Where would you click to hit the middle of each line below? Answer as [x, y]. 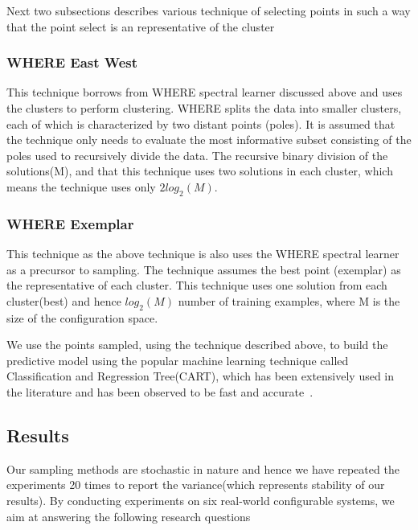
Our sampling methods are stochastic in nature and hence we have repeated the [203, 468]
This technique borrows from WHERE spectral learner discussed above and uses [205, 92]
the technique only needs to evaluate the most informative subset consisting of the [209, 140]
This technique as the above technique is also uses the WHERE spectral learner [203, 253]
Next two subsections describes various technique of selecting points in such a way [209, 10]
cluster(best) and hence [64, 300]
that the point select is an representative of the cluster [141, 26]
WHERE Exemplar [70, 223]
